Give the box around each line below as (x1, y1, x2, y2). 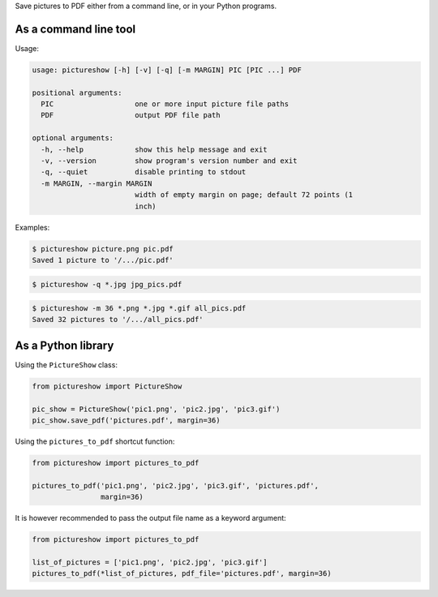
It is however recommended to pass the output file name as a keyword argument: (15, 513, 287, 523)
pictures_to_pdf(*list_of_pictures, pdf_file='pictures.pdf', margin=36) (32, 569, 332, 578)
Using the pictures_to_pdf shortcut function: (15, 436, 175, 446)
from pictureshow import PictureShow (32, 381, 182, 391)
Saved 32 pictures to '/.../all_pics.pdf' (32, 315, 204, 324)
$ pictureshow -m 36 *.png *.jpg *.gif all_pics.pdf (32, 304, 247, 313)
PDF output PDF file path (41, 110, 221, 120)
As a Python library (15, 338, 114, 352)
